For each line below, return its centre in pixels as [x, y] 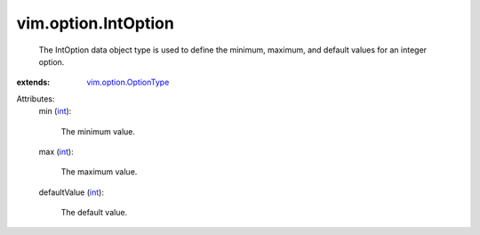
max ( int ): [56, 151]
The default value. [94, 213]
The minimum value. [98, 131]
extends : [33, 82]
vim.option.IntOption [96, 23]
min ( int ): [55, 111]
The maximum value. [99, 172]
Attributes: [36, 99]
